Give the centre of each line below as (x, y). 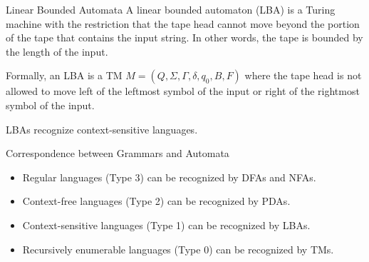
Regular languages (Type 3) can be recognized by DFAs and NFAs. (169, 177)
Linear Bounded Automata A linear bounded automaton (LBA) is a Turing (171, 9)
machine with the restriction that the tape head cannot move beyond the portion (183, 23)
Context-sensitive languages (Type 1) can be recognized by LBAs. (166, 225)
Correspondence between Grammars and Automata (118, 153)
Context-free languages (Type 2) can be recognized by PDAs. (156, 201)
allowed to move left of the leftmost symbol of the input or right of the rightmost (183, 91)
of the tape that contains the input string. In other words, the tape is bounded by (184, 37)
